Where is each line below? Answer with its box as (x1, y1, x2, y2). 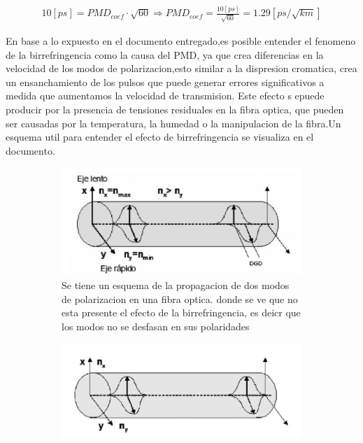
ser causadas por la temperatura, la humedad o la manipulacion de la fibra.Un (6, 115, 341, 130)
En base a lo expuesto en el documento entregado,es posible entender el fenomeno (6, 34, 356, 48)
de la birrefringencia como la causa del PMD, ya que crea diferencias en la (6, 47, 324, 62)
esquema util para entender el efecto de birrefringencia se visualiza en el (6, 129, 314, 144)
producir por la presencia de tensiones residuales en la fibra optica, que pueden (6, 102, 344, 117)
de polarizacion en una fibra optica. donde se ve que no (62, 291, 298, 306)
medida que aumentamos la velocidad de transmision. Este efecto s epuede (6, 88, 325, 103)
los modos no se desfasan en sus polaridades (62, 318, 250, 333)
